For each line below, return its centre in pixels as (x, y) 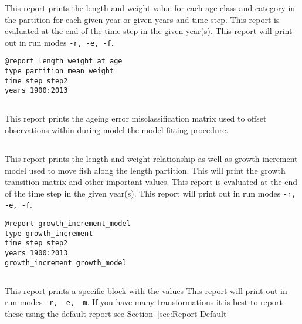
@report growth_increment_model (68, 224)
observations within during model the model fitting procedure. (117, 130)
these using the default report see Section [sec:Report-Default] (117, 314)
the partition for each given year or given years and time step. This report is (142, 19)
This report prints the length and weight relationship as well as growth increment (151, 159)
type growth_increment (49, 233)
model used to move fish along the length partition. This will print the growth (145, 170)
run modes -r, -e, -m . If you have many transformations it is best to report (144, 302)
